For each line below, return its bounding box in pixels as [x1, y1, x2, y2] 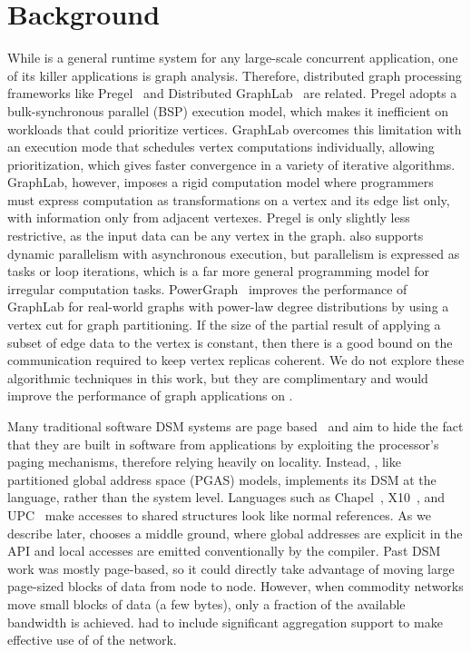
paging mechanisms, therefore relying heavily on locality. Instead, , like [7, 452, 401, 471]
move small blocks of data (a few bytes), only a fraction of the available [7, 594, 406, 613]
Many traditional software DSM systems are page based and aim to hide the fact [7, 417, 464, 435]
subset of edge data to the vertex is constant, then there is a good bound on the [7, 332, 453, 351]
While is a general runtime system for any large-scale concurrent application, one [7, 48, 458, 67]
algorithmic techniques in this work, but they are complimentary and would [7, 368, 428, 387]
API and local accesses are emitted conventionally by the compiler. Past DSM [7, 541, 441, 560]
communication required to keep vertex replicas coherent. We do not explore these [7, 351, 465, 370]
